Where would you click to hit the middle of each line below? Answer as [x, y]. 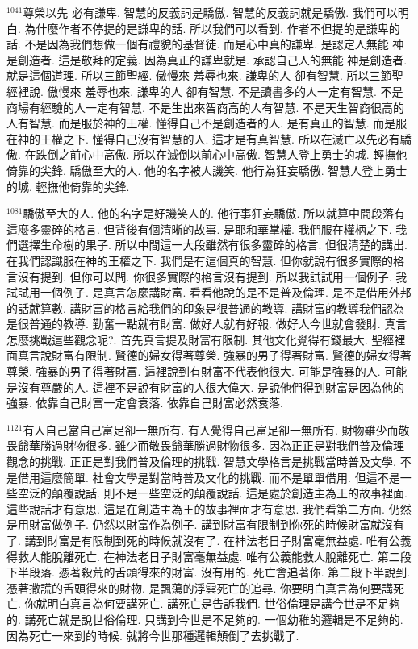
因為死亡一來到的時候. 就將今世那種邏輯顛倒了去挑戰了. [153, 635]
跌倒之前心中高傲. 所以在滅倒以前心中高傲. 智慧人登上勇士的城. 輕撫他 [222, 154]
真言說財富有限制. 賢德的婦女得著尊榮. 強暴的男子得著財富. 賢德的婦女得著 [214, 355]
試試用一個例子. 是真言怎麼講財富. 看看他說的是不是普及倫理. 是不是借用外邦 [209, 292]
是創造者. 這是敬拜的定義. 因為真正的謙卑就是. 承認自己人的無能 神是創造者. [207, 59]
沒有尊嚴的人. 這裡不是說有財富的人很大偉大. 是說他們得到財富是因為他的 [211, 387]
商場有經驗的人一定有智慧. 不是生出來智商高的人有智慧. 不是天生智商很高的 [206, 107]
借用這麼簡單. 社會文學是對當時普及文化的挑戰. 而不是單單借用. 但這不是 [209, 477]
